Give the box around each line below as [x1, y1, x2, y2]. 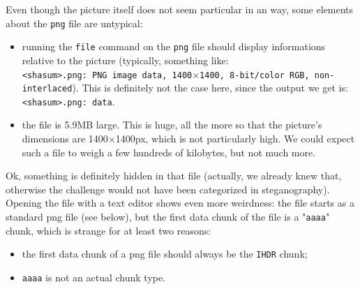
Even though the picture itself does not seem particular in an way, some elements [6, 2, 354, 16]
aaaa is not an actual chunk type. [22, 269, 166, 284]
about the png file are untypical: [6, 15, 143, 30]
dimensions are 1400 [22, 131, 108, 146]
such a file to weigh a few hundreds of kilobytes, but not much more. [22, 144, 316, 159]
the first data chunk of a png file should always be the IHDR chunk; [22, 246, 308, 261]
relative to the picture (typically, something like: [22, 52, 229, 67]
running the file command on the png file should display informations [22, 39, 326, 54]
